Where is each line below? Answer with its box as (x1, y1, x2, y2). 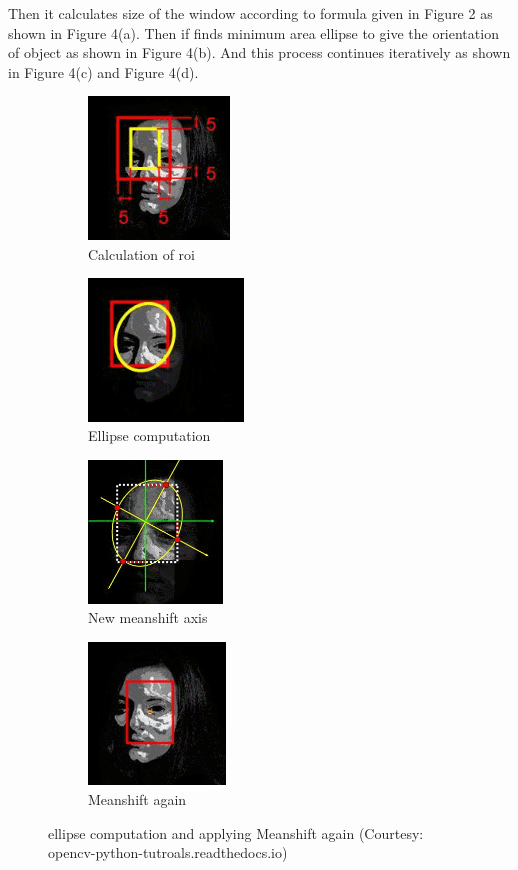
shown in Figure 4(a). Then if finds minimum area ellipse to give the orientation (8, 22, 499, 43)
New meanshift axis (88, 607, 208, 628)
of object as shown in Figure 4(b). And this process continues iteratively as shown (8, 42, 511, 63)
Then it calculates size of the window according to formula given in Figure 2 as (8, 3, 493, 23)
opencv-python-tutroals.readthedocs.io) (48, 842, 288, 863)
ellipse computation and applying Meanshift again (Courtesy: (48, 822, 424, 843)
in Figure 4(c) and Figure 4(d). (8, 61, 199, 82)
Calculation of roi (88, 243, 196, 264)
